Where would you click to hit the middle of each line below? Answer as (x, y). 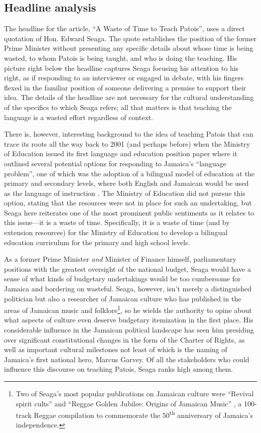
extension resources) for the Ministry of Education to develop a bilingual (116, 232)
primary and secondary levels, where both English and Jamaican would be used (126, 183)
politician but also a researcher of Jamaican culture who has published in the (123, 298)
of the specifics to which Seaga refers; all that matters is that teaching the (118, 107)
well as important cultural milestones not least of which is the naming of (116, 349)
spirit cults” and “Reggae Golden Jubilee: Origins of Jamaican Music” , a (129, 403)
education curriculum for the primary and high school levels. (97, 242)
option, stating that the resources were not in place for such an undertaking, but (128, 203)
